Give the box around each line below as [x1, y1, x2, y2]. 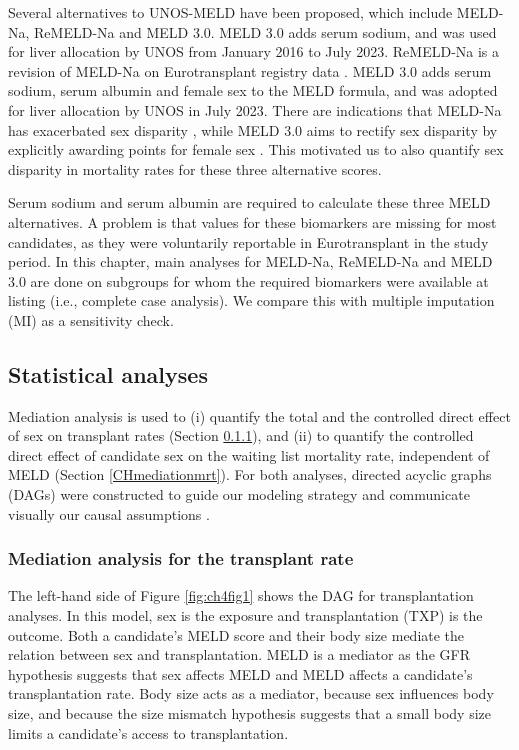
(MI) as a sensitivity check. [8, 309, 174, 330]
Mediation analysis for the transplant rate [8, 546, 354, 571]
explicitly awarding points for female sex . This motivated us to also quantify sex [8, 139, 504, 160]
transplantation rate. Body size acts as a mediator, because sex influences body [8, 683, 494, 704]
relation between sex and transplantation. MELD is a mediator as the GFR [8, 644, 470, 665]
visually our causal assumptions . [8, 503, 210, 524]
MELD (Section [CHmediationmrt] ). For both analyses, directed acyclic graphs [8, 464, 492, 485]
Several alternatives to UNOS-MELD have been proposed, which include [8, 2, 453, 22]
